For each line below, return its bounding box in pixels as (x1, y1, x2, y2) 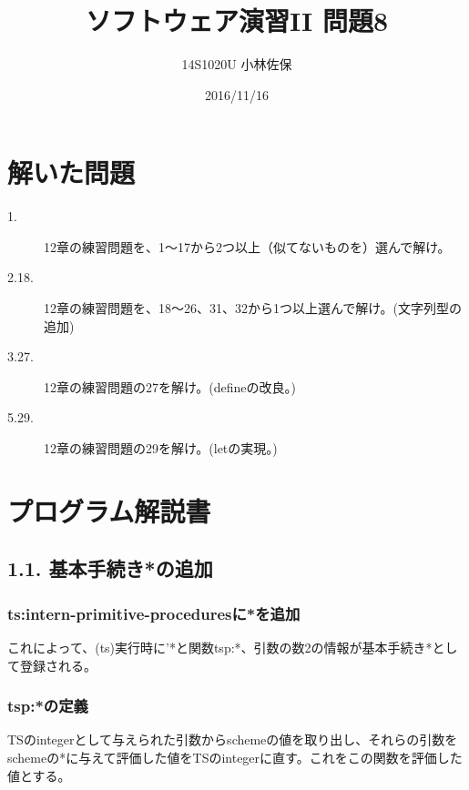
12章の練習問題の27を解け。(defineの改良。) (44, 377, 296, 396)
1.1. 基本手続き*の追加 (7, 554, 213, 582)
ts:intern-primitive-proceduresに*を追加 (7, 602, 301, 624)
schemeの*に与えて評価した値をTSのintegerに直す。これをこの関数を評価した (7, 747, 463, 766)
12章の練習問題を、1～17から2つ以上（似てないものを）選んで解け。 (44, 237, 451, 256)
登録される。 (19, 655, 97, 674)
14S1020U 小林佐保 (181, 55, 292, 74)
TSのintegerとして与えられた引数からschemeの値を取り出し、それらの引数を (7, 730, 458, 749)
